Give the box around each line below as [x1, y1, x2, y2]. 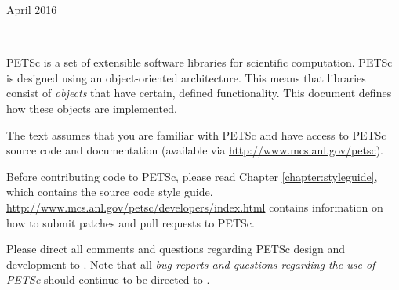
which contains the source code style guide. [6, 183, 213, 200]
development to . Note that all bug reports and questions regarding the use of [6, 256, 375, 272]
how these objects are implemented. [6, 100, 177, 116]
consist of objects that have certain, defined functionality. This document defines [6, 85, 392, 101]
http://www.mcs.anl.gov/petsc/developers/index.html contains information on [6, 198, 383, 215]
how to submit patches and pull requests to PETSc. [6, 214, 255, 230]
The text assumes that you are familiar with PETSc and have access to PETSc [6, 126, 386, 143]
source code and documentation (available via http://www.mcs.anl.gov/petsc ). [6, 142, 383, 158]
